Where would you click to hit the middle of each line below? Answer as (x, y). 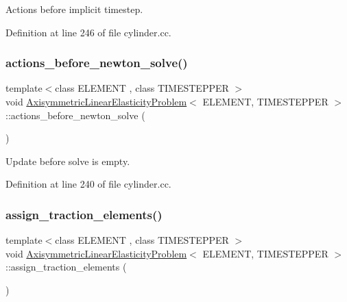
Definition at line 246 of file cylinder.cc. (88, 32)
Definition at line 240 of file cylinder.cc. (88, 184)
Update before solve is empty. (68, 161)
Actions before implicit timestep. (74, 9)
